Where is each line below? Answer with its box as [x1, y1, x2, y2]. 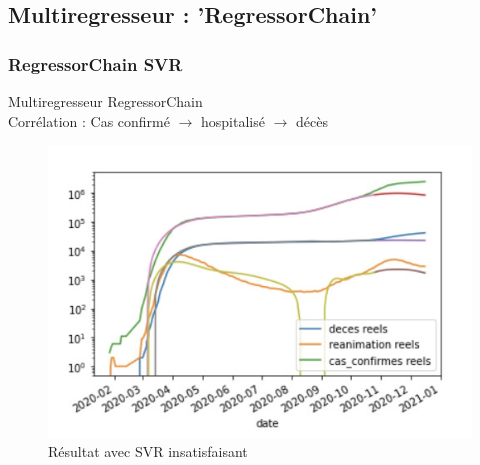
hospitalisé [201, 110, 265, 131]
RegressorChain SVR [8, 51, 183, 76]
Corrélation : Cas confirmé [8, 110, 170, 131]
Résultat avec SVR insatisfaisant [48, 441, 248, 462]
